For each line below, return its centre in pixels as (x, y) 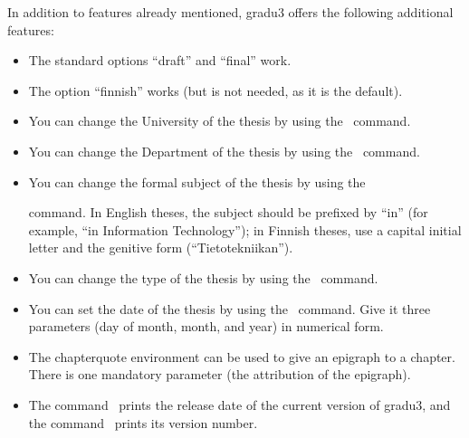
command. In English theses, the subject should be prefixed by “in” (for (228, 212)
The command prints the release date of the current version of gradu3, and (239, 404)
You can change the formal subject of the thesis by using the (197, 181)
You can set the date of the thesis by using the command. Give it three (230, 308)
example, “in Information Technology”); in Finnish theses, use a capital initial (245, 229)
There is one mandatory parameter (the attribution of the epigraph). (220, 374)
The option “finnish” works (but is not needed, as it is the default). (215, 90)
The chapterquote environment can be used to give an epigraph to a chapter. (242, 356)
